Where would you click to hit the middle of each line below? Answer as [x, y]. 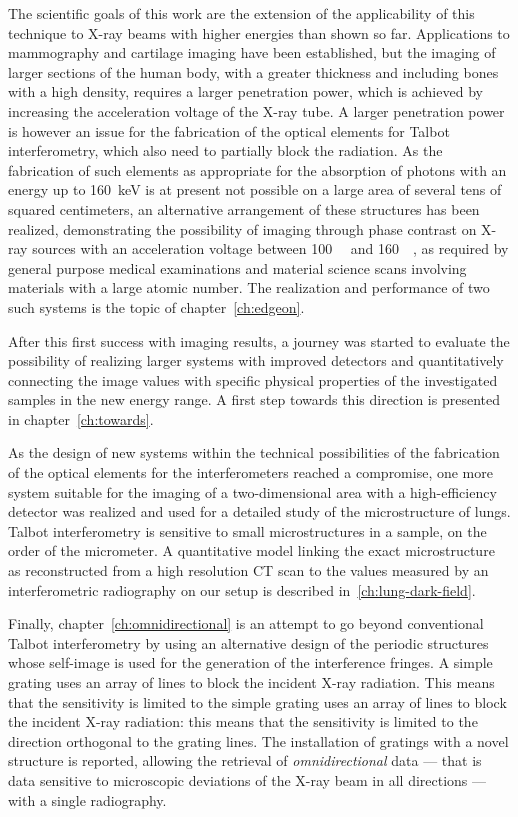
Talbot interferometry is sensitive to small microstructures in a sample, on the [247, 530]
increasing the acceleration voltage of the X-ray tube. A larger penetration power [256, 110]
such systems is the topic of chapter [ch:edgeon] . [156, 306]
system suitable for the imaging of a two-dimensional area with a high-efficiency [252, 491]
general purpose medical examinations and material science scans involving [237, 267]
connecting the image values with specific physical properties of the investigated [253, 379]
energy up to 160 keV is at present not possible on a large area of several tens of [255, 189]
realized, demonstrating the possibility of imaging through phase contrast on [242, 228]
